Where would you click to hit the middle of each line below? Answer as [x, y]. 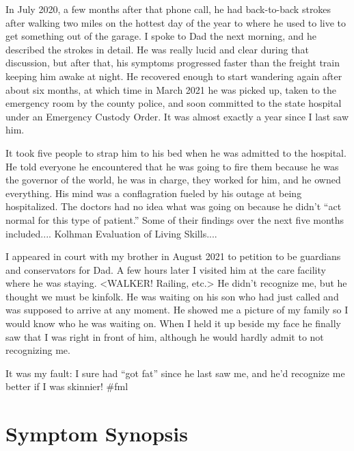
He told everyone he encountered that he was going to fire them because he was [172, 166]
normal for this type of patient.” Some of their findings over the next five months [175, 219]
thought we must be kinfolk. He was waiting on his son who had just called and [172, 296]
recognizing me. [38, 350]
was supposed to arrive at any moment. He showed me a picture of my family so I [177, 310]
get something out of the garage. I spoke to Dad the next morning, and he [161, 36]
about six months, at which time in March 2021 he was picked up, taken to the [171, 89]
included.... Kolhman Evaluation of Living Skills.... [111, 233]
